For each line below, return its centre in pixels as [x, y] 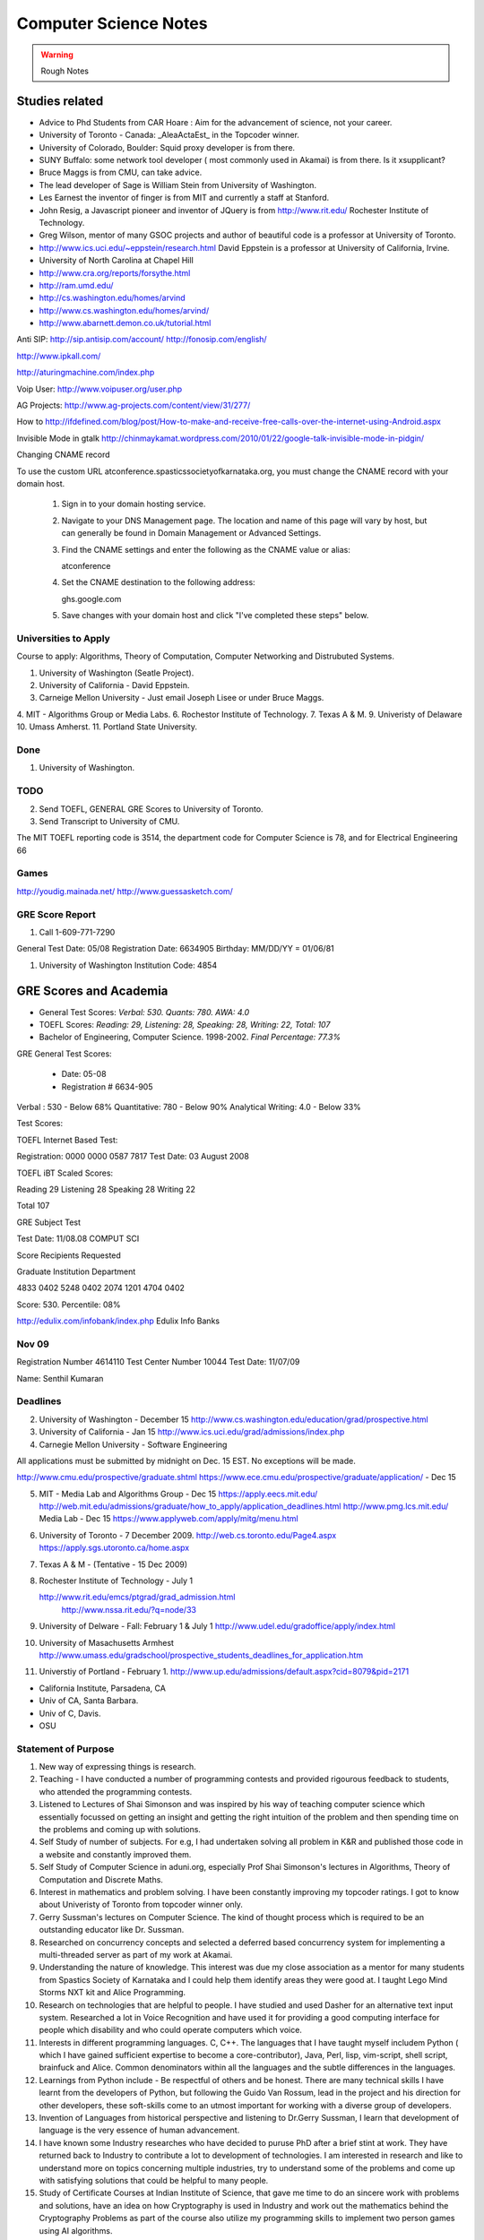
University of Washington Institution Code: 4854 [128, 965]
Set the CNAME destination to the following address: [158, 582]
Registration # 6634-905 [107, 1086]
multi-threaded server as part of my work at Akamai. [136, 1954]
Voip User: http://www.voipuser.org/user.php [99, 389]
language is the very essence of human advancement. [139, 2130]
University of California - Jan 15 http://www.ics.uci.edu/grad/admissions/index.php [192, 1432]
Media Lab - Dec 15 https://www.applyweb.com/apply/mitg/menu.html [169, 1519]
